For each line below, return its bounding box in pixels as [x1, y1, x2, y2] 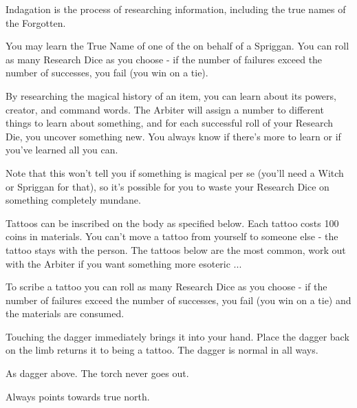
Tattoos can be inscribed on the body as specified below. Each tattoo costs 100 [6, 215, 339, 230]
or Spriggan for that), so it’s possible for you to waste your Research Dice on [6, 179, 329, 193]
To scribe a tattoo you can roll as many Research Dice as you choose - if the [6, 279, 327, 294]
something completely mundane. [6, 193, 141, 207]
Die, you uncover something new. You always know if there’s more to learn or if [6, 129, 341, 143]
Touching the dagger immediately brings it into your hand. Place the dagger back [6, 329, 349, 343]
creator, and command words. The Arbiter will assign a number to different [6, 102, 324, 116]
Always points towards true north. [6, 389, 150, 403]
